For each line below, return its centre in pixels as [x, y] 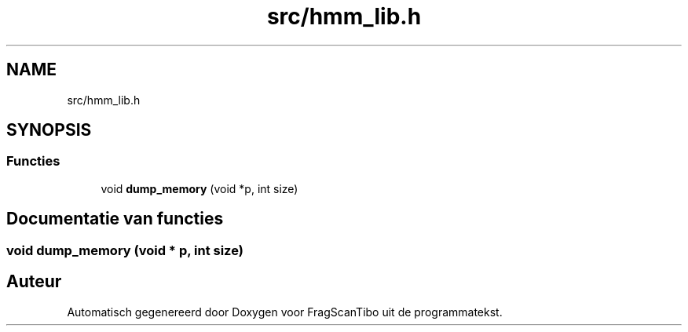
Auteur [34, 282]
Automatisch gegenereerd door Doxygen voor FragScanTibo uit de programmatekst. [285, 312]
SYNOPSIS [49, 130]
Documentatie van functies [115, 219]
